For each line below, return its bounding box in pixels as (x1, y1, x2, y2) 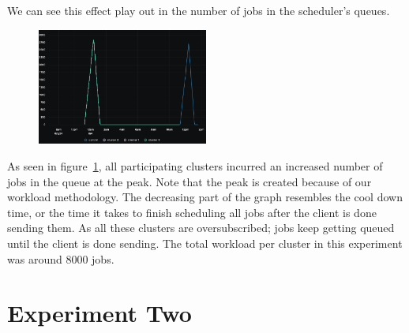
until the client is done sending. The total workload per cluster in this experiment (7, 234, 403, 251)
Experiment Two (7, 297, 192, 329)
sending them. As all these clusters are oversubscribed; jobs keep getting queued (7, 219, 395, 236)
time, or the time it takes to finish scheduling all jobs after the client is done (7, 204, 377, 220)
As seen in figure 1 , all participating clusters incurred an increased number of (7, 157, 383, 174)
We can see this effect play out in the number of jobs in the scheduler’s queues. (7, 2, 390, 18)
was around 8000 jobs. (7, 250, 114, 267)
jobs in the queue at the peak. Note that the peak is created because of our (7, 173, 372, 189)
